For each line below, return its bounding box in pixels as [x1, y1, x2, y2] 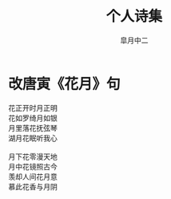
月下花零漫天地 [8, 152, 58, 161]
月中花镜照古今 [8, 161, 58, 171]
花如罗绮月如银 [8, 113, 58, 123]
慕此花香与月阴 [8, 181, 58, 191]
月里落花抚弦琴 [8, 123, 58, 132]
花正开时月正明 [8, 103, 58, 112]
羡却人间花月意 [8, 172, 58, 181]
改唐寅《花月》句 [8, 75, 121, 93]
